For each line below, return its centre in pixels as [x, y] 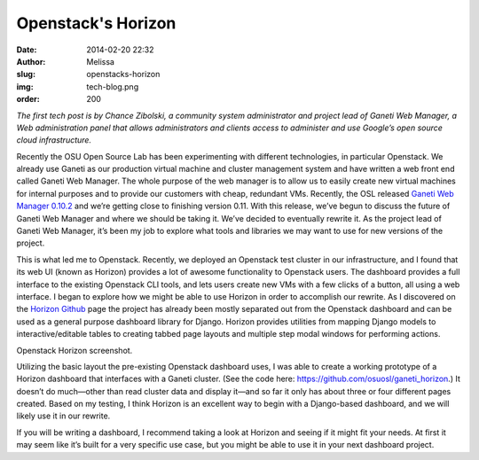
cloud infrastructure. [54, 140]
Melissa [101, 61]
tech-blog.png [113, 86]
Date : [27, 50]
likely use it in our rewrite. [63, 416]
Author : [31, 61]
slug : [26, 74]
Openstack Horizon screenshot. [75, 350]
